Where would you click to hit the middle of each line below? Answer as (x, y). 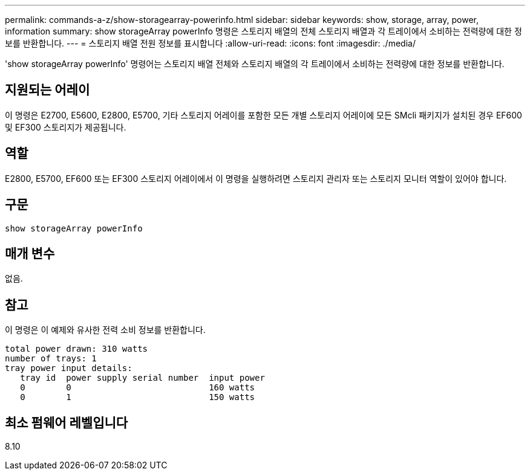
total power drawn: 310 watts (77, 349)
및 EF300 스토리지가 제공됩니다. (66, 127)
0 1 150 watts (138, 397)
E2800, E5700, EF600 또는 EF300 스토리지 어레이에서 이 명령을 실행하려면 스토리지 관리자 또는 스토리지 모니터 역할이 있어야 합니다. (256, 178)
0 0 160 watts (138, 388)
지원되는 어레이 (47, 90)
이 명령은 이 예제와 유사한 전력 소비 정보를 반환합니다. (105, 330)
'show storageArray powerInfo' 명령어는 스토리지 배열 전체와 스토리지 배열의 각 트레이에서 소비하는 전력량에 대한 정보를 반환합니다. (255, 64)
